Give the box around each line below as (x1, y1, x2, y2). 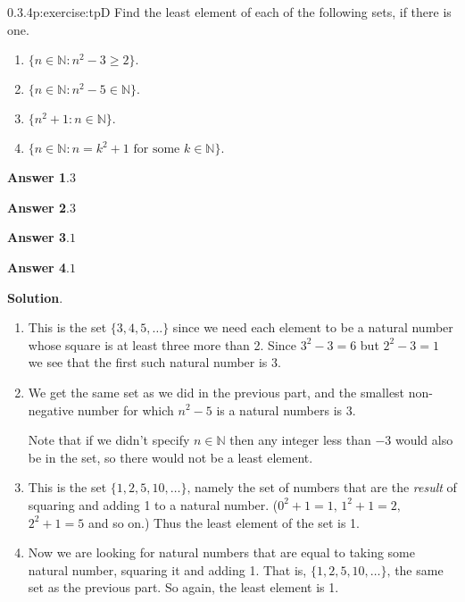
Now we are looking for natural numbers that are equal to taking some (28, 543, 415, 562)
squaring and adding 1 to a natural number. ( (28, 495, 278, 514)
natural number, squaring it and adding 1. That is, (28, 560, 307, 579)
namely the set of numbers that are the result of (195, 478, 457, 497)
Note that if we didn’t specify (28, 431, 190, 449)
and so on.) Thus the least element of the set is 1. (87, 513, 360, 531)
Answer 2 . (7, 197, 70, 216)
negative (28, 400, 74, 419)
